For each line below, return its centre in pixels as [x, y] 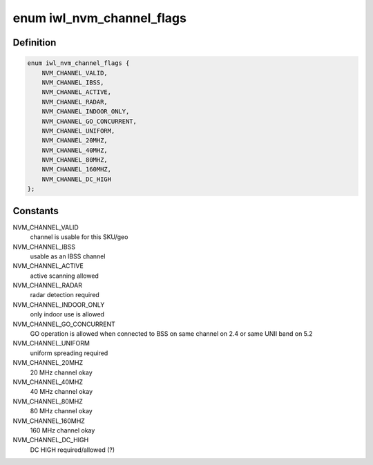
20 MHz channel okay [61, 372]
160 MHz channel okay [63, 430]
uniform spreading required [69, 353]
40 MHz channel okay [61, 392]
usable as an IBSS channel [68, 256]
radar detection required [65, 295]
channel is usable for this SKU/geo [79, 237]
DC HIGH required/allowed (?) [73, 450]
